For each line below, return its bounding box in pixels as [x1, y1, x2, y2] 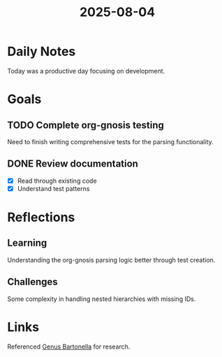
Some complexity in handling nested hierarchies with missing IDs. [7, 295, 196, 303]
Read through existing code [17, 176, 97, 185]
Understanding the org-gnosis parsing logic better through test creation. [7, 255, 216, 264]
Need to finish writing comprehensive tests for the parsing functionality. [7, 137, 214, 146]
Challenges [7, 276, 58, 288]
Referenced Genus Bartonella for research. [7, 342, 131, 351]
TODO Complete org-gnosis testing [7, 119, 164, 131]
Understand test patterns [17, 184, 90, 192]
